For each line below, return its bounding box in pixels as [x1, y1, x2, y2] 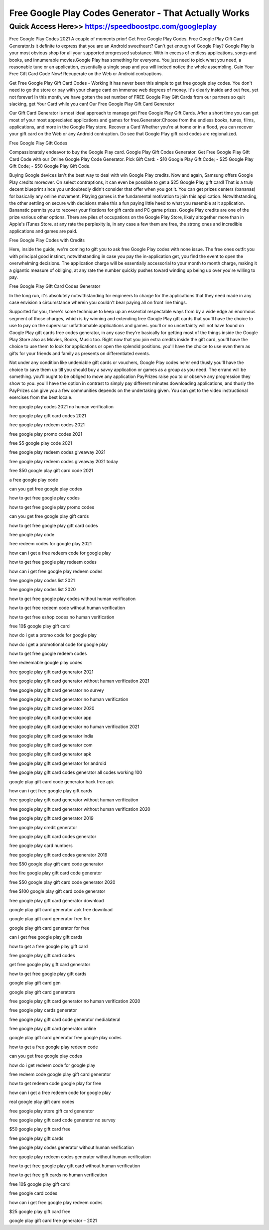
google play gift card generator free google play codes [9, 1035, 122, 1041]
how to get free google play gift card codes [9, 522, 98, 528]
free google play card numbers [9, 843, 73, 849]
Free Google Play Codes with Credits [9, 237, 85, 243]
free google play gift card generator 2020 [9, 705, 95, 712]
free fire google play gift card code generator [9, 870, 102, 876]
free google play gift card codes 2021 [9, 412, 87, 418]
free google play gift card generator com [9, 742, 93, 748]
